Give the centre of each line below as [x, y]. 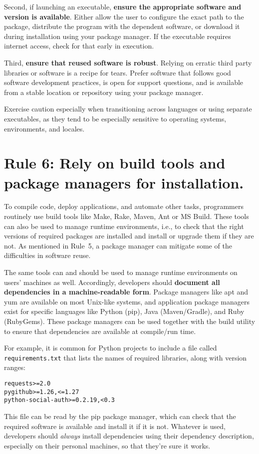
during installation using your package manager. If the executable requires [118, 36]
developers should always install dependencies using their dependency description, [129, 436]
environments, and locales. [44, 128]
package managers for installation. [124, 182]
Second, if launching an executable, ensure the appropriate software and [123, 6]
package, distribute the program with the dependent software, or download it [122, 26]
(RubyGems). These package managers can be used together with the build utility [130, 321]
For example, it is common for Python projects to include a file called [111, 348]
